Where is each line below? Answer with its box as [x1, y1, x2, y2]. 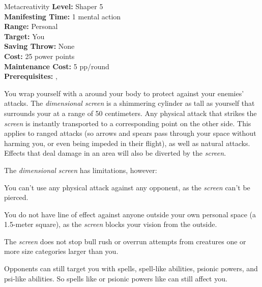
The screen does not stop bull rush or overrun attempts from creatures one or [4, 236, 246, 246]
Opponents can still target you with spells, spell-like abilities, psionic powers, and [4, 263, 258, 274]
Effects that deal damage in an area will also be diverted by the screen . [4, 148, 226, 158]
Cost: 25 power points [4, 50, 75, 61]
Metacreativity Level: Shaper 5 [4, 1, 103, 11]
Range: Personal [4, 21, 58, 32]
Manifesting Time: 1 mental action [4, 11, 121, 21]
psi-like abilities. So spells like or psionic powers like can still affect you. [4, 273, 227, 283]
